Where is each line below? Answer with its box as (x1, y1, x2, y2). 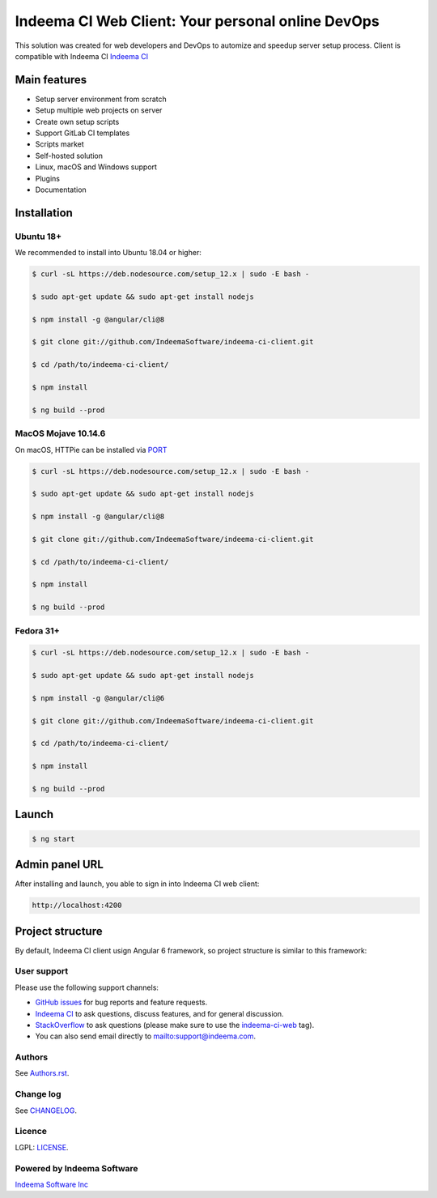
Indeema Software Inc (15, 1179, 89, 1189)
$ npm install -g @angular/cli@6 (32, 693, 165, 702)
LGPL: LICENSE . (15, 1142, 69, 1152)
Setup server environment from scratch (35, 94, 167, 104)
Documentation (35, 185, 87, 194)
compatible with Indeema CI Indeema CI (15, 51, 149, 61)
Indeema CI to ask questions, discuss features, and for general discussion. (35, 1008, 284, 1018)
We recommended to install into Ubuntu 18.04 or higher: (15, 248, 202, 258)
